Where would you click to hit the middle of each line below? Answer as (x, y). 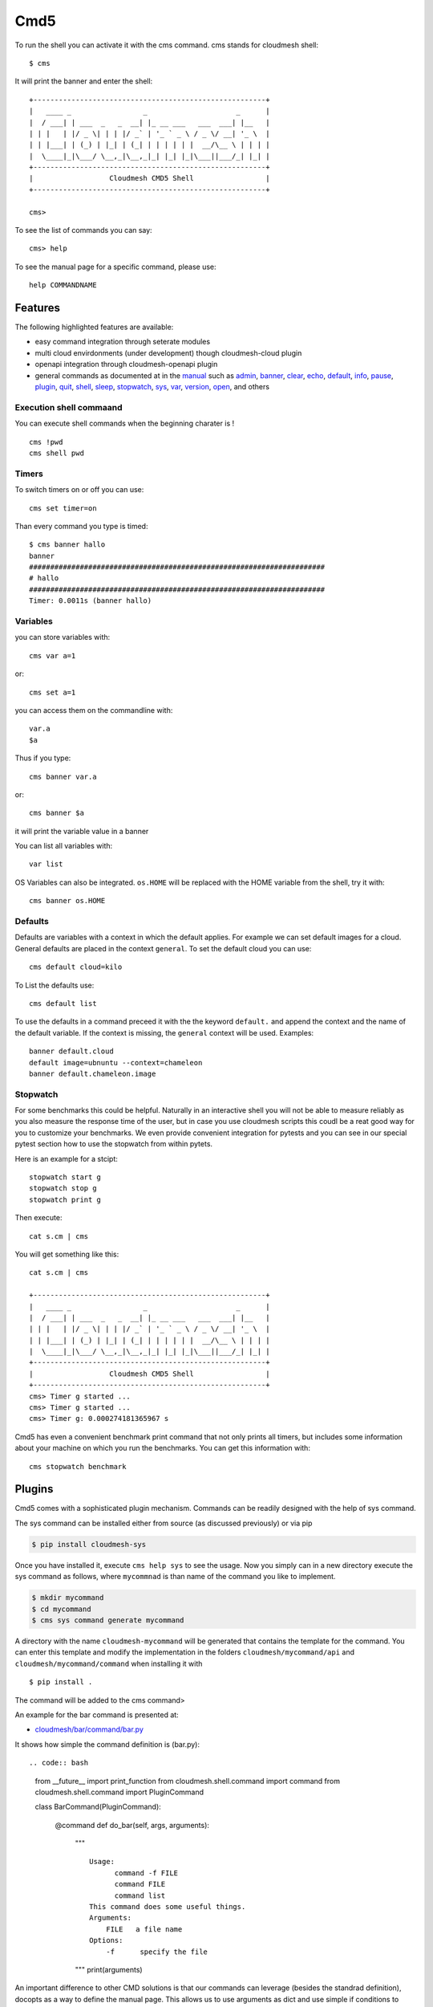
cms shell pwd (57, 453)
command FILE (140, 1884)
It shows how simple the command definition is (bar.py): (107, 1744)
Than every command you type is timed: (81, 526)
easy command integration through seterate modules (123, 342)
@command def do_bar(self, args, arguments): (132, 1825)
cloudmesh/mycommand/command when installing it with (109, 1663)
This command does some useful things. (168, 1907)
